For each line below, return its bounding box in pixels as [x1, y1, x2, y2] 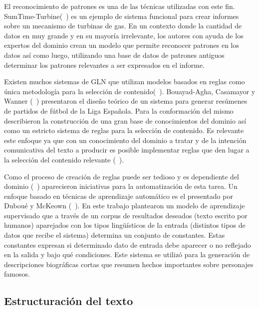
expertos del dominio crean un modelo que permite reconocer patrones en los [4, 40, 240, 50]
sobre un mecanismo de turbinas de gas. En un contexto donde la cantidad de [4, 20, 242, 31]
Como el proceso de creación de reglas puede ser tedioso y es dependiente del [4, 171, 240, 181]
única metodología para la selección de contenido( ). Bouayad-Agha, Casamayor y [4, 86, 256, 96]
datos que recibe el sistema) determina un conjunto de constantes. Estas [4, 230, 225, 240]
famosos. [4, 269, 30, 279]
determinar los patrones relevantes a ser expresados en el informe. [4, 59, 205, 70]
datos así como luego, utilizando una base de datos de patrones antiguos [4, 49, 225, 60]
